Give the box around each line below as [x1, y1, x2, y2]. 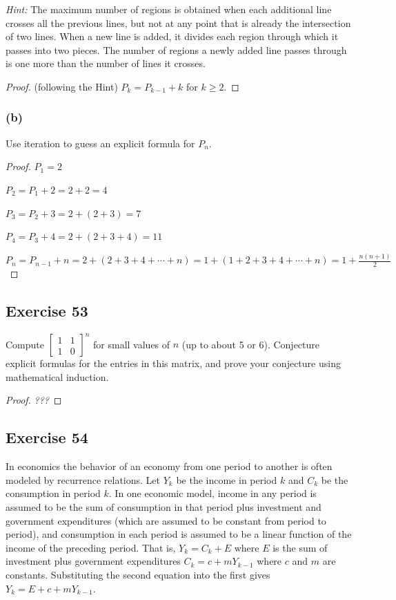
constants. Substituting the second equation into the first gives [6, 567, 270, 581]
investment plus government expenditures [6, 554, 181, 568]
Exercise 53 [6, 299, 88, 321]
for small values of [93, 337, 170, 351]
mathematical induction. [6, 369, 109, 384]
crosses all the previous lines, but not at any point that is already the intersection [6, 15, 351, 30]
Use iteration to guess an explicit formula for [6, 135, 195, 150]
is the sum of [273, 540, 328, 554]
